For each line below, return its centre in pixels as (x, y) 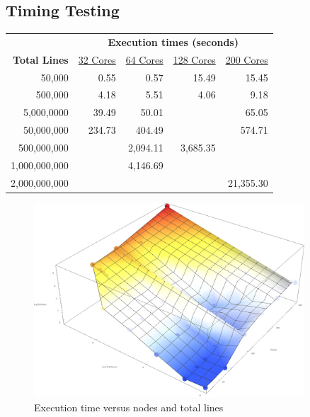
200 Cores (247, 59)
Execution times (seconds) (173, 41)
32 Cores (97, 59)
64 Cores (144, 59)
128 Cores (194, 59)
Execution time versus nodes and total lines (129, 407)
